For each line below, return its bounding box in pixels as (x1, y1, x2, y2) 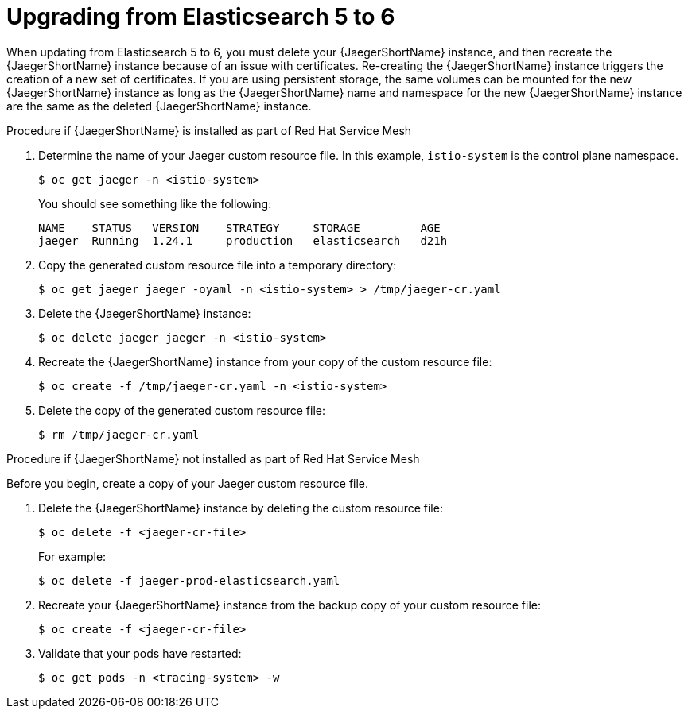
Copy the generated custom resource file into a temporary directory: (38, 257, 397, 272)
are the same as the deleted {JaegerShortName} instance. (6, 99, 312, 113)
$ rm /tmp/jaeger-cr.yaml (38, 427, 200, 441)
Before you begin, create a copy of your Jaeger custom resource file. (6, 476, 369, 490)
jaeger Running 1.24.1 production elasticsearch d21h (38, 234, 448, 247)
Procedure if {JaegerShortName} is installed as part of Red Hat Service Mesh (6, 123, 412, 137)
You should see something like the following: (38, 196, 272, 211)
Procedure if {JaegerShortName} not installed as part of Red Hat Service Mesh (6, 451, 420, 466)
